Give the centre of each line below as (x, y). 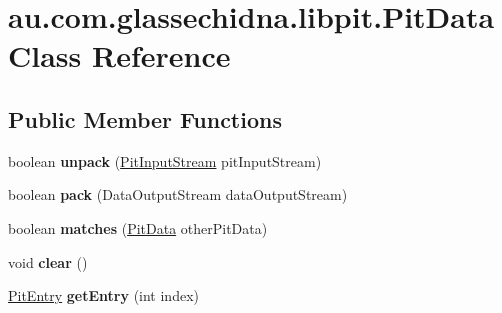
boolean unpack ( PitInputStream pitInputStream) (165, 160)
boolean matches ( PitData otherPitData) (138, 227)
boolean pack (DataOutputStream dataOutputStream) (178, 194)
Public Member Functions (145, 118)
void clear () (48, 261)
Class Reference (119, 55)
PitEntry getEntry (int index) (103, 295)
